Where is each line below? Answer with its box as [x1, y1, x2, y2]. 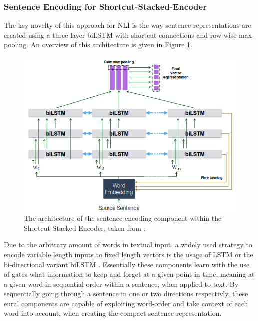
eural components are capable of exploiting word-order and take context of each [4, 298, 248, 308]
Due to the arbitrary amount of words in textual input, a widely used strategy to [4, 239, 252, 250]
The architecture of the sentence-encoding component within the [24, 213, 222, 223]
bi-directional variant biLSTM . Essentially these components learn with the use [4, 259, 250, 269]
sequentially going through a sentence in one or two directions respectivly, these [4, 288, 248, 299]
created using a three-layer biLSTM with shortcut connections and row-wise [4, 29, 237, 40]
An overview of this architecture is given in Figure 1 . [30, 39, 192, 50]
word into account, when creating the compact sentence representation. [4, 308, 222, 318]
